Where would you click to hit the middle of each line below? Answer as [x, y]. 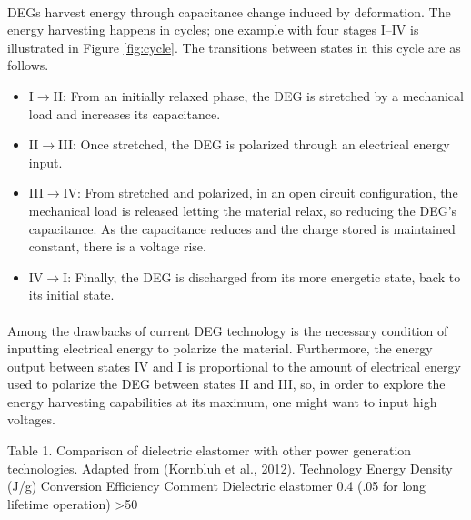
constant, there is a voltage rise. [117, 246]
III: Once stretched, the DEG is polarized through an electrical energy [254, 144]
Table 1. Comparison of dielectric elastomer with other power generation [210, 450]
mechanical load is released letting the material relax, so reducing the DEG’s [243, 210]
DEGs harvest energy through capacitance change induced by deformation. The [229, 11]
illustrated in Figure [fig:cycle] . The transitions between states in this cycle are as [234, 47]
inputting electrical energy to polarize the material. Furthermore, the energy [220, 348]
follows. [28, 65]
